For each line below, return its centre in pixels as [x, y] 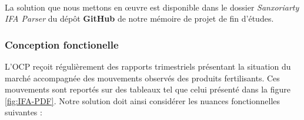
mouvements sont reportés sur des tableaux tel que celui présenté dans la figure [148, 89]
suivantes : [24, 112]
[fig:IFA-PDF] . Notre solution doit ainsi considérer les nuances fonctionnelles [143, 100]
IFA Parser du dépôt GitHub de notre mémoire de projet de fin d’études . [139, 18]
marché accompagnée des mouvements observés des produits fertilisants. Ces [142, 78]
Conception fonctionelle [62, 44]
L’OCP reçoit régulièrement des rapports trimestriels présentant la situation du [148, 66]
